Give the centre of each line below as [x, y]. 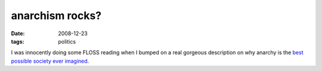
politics [67, 41]
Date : [18, 33]
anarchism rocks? [56, 16]
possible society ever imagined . [50, 61]
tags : [18, 41]
